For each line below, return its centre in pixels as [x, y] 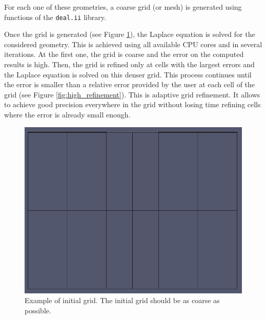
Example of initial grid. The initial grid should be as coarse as [122, 300]
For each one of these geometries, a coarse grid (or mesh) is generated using [123, 7]
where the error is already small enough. [67, 114]
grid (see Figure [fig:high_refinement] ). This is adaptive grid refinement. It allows [132, 94]
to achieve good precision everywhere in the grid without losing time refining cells [132, 104]
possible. [38, 310]
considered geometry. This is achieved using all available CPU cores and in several [133, 44]
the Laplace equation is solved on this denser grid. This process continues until [128, 74]
